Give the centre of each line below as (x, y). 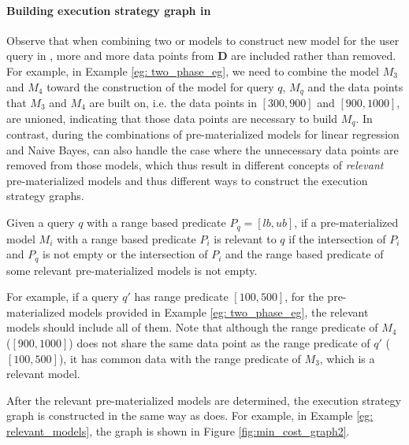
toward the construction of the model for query (160, 86)
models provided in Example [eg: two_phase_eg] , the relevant (219, 311)
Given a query (41, 222)
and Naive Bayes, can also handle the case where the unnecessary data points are (203, 149)
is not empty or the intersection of (125, 254)
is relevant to (245, 238)
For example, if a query (63, 297)
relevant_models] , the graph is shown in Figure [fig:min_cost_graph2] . (178, 430)
